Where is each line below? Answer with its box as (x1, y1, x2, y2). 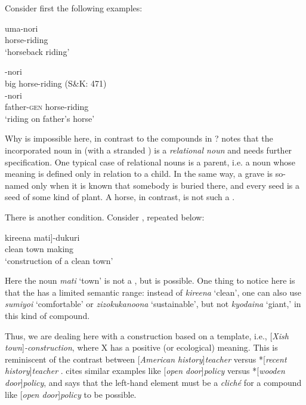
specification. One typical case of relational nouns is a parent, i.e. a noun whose (5, 155, 295, 168)
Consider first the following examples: (5, 2, 143, 14)
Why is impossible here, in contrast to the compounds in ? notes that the (5, 132, 273, 145)
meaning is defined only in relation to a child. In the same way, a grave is (5, 167, 273, 180)
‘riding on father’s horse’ (5, 112, 95, 124)
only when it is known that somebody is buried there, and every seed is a (32, 179, 299, 191)
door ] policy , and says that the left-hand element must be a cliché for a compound (5, 376, 302, 389)
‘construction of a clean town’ (5, 254, 113, 266)
